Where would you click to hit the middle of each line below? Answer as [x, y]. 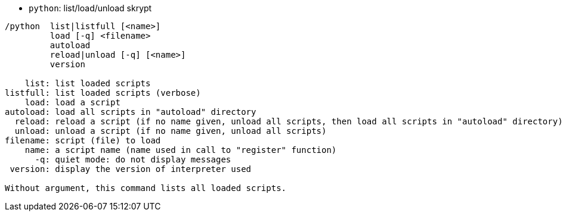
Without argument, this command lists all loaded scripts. [146, 188]
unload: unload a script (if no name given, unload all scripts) [171, 131]
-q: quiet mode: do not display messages [133, 159]
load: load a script [72, 102]
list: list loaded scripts [88, 83]
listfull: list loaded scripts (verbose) [103, 93]
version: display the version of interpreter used [131, 169]
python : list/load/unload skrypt [90, 8]
